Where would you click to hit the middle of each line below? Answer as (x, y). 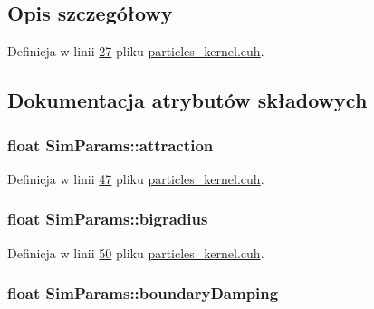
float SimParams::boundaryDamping (143, 293)
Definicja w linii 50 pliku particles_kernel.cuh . (136, 252)
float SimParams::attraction (110, 145)
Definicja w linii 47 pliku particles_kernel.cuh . (136, 178)
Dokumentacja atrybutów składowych (187, 100)
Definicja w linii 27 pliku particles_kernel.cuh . (136, 51)
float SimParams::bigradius (108, 219)
